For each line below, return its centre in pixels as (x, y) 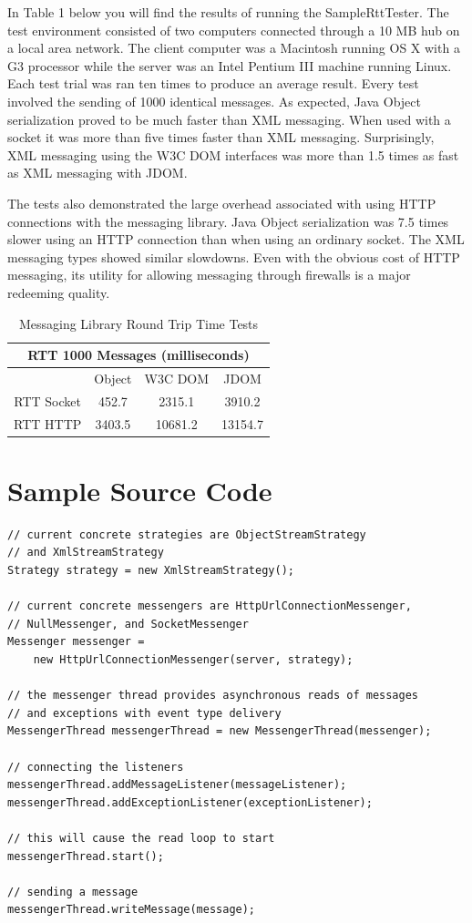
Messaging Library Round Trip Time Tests (139, 323)
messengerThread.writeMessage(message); (132, 910)
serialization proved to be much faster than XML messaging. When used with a (229, 119)
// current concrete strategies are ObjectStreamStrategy (187, 534)
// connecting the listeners (96, 767)
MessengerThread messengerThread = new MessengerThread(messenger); (220, 731)
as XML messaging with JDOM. (97, 173)
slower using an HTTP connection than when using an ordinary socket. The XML (236, 239)
